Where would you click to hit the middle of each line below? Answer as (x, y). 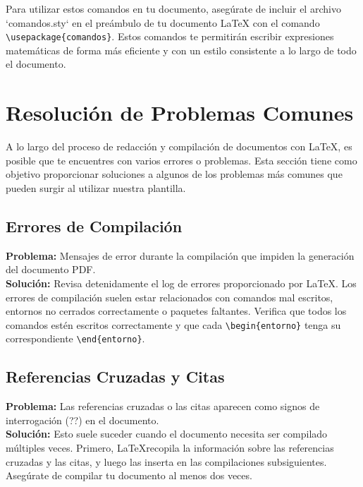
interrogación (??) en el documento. (82, 420)
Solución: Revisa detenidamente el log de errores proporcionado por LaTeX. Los (181, 283)
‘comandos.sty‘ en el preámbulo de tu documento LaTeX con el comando (163, 22)
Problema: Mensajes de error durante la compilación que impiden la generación (180, 255)
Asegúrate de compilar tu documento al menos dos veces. (129, 475)
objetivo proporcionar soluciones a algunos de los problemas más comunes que (174, 174)
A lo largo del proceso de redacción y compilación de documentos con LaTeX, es (179, 146)
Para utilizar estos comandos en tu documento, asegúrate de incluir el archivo (173, 8)
